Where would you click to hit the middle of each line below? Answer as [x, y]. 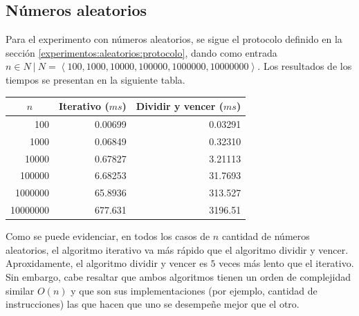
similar [20, 290]
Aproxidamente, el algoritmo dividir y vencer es [107, 263]
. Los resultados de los [305, 66]
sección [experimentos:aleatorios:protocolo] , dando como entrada [141, 52]
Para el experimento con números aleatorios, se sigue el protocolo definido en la [174, 39]
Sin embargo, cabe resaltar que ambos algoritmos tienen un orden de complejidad [178, 277]
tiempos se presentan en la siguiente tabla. [95, 79]
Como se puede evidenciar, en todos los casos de [108, 236]
